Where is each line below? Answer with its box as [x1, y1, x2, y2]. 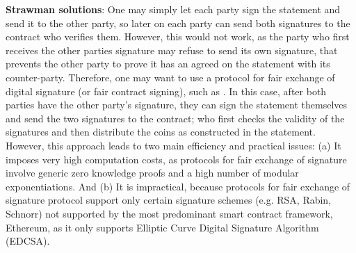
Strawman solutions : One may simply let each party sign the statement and [6, 2, 341, 16]
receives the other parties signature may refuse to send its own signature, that [6, 42, 338, 57]
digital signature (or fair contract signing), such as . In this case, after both [6, 83, 327, 98]
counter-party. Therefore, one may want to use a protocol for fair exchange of [6, 70, 335, 84]
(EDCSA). [6, 234, 50, 248]
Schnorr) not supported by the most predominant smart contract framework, [6, 206, 333, 220]
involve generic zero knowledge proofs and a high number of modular [6, 165, 299, 180]
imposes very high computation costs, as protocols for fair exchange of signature [6, 152, 347, 166]
